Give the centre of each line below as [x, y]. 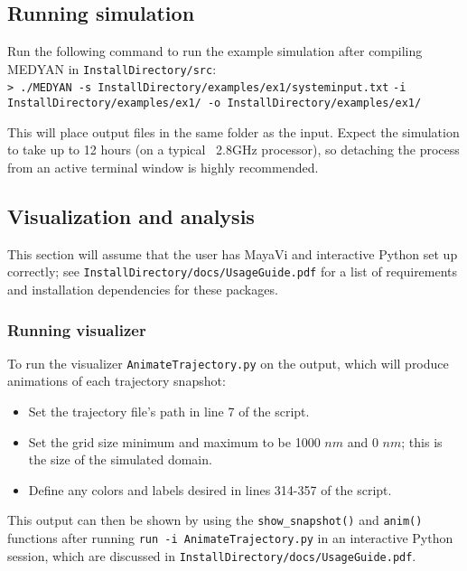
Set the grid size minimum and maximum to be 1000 [174, 441]
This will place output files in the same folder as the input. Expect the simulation [233, 131]
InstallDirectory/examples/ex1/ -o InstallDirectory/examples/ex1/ [215, 103]
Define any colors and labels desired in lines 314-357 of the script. [210, 489]
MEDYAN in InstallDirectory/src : [112, 68]
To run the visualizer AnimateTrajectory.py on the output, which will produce [228, 363]
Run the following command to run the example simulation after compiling [215, 51]
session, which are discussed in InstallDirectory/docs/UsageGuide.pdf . [212, 555]
